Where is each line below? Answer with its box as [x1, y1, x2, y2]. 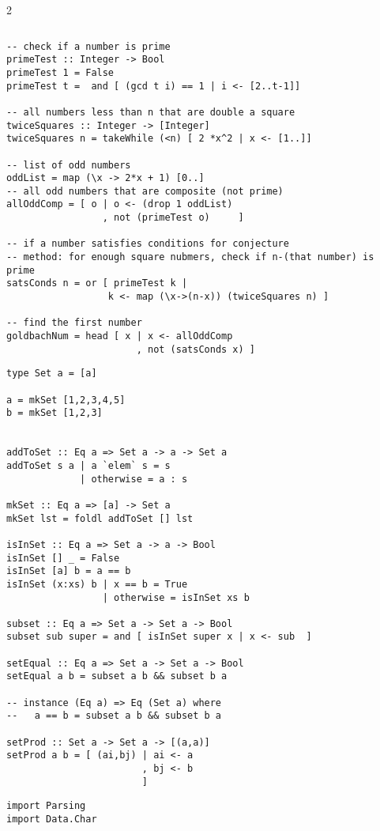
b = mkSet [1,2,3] [6, 407, 103, 419]
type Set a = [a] [6, 368, 97, 380]
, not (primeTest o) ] [102, 212, 244, 224]
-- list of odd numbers [6, 159, 131, 171]
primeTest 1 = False [6, 66, 115, 78]
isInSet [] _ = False [6, 552, 120, 564]
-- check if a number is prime [6, 40, 171, 52]
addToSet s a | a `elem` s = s [6, 459, 171, 471]
